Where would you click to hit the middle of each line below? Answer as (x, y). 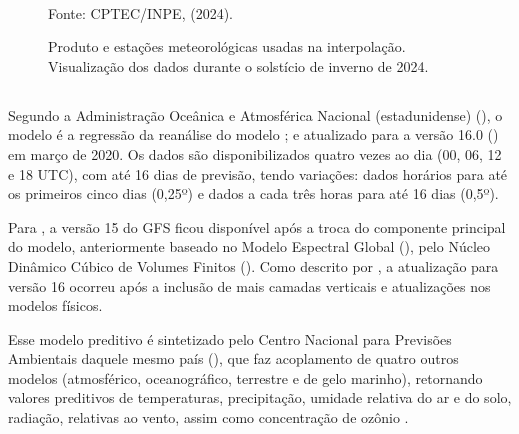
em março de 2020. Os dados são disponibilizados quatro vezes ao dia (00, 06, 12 (255, 153)
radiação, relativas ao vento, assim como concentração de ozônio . (208, 417)
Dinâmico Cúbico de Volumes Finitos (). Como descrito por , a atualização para (253, 265)
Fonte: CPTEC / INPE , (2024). (140, 12)
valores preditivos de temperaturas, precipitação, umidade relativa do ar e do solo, (260, 397)
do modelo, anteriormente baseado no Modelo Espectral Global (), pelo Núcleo (249, 246)
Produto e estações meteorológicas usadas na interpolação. (227, 46)
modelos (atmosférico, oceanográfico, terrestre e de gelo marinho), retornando (245, 377)
